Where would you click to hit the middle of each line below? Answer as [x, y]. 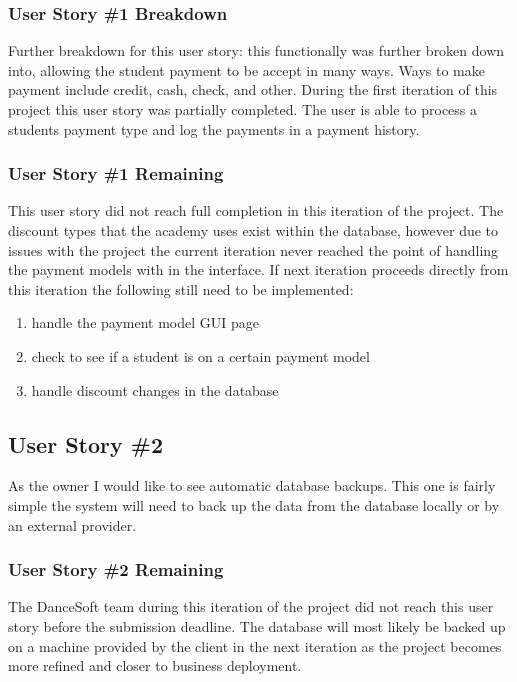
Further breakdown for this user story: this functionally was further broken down [256, 50]
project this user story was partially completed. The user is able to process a [243, 109]
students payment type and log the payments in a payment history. [214, 128]
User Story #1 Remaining [116, 173]
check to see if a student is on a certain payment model [200, 355]
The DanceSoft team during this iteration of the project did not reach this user [251, 606]
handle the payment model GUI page [145, 322]
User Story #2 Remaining [116, 569]
